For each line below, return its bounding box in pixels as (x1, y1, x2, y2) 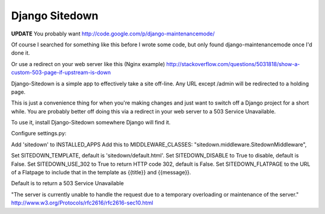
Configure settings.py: (11, 130, 67, 137)
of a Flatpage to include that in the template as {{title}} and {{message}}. (11, 169, 191, 176)
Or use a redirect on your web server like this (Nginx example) (11, 60, 166, 67)
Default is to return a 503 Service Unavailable (11, 180, 125, 187)
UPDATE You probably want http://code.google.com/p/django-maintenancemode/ (11, 30, 215, 37)
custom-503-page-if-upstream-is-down (11, 69, 111, 76)
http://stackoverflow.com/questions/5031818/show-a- (166, 60, 300, 67)
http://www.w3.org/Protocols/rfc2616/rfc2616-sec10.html (11, 199, 153, 207)
